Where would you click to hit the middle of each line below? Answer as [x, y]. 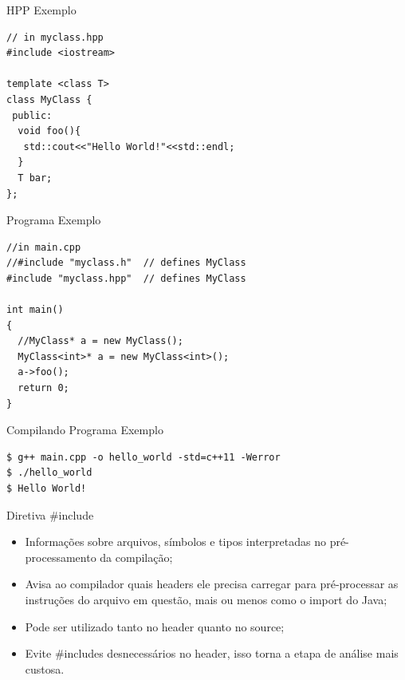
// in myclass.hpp [55, 37]
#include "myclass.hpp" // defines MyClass [126, 278]
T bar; [35, 178]
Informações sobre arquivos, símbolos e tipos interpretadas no [175, 542]
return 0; [43, 388]
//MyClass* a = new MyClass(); [100, 341]
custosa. [45, 668]
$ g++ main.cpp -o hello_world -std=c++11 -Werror [144, 457]
